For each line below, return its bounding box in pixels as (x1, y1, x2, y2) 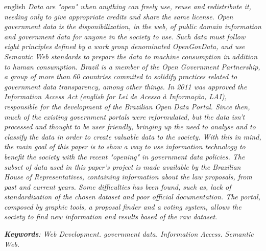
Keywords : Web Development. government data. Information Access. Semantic (4, 229, 254, 239)
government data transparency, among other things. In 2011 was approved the (4, 81, 247, 92)
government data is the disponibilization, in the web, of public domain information (4, 21, 261, 32)
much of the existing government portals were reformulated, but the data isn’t (4, 111, 245, 122)
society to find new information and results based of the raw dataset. (4, 211, 217, 222)
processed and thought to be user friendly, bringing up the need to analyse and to (4, 121, 256, 132)
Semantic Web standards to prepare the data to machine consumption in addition (4, 51, 258, 61)
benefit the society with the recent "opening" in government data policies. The (4, 151, 245, 162)
